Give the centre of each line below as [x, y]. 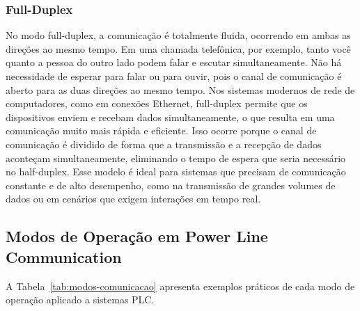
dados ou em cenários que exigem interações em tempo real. [133, 199]
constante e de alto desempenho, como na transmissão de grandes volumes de [171, 185]
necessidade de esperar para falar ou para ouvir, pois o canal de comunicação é [174, 76]
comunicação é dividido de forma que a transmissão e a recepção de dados [164, 144]
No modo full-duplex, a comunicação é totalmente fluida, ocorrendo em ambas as [178, 35]
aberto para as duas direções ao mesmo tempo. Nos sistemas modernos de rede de [180, 89]
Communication [64, 256]
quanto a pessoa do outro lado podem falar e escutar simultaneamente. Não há [174, 62]
